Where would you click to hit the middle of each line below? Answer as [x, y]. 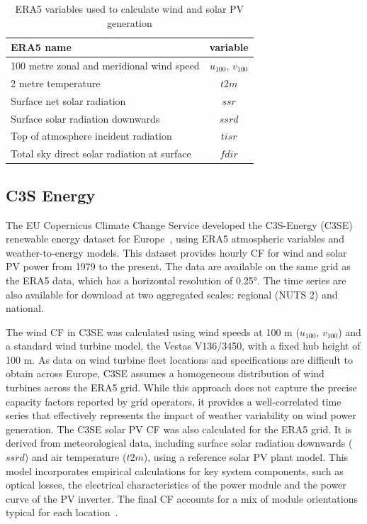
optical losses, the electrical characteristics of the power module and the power [176, 485]
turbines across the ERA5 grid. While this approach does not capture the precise [181, 388]
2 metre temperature [56, 83]
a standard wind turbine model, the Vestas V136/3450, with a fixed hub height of [183, 346]
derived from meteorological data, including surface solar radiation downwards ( [179, 443]
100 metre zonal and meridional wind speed [105, 66]
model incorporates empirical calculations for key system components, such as [175, 470]
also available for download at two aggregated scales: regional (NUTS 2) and [172, 294]
